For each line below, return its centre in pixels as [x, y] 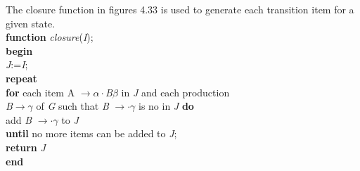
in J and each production [175, 92]
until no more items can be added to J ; [91, 133]
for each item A [40, 92]
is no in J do [166, 106]
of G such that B [72, 106]
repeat [21, 78]
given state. [31, 23]
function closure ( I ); [50, 37]
